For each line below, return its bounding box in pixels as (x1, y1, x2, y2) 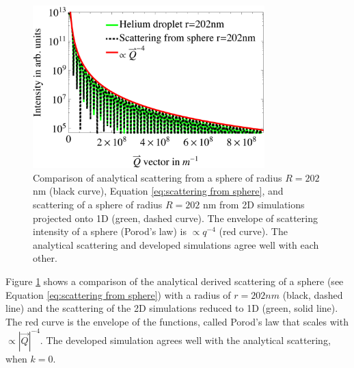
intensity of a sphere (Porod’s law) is (33, 224, 187, 238)
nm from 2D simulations (202, 197, 305, 211)
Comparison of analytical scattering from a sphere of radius (33, 170, 282, 184)
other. (33, 251, 57, 265)
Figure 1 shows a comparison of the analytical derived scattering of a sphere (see (5, 273, 344, 288)
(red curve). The (219, 224, 288, 238)
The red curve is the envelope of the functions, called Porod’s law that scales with (5, 314, 349, 328)
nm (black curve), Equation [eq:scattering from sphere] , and (33, 184, 284, 198)
